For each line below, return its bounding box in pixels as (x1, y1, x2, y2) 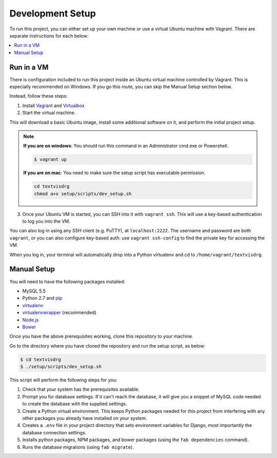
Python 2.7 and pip (22, 295, 63, 301)
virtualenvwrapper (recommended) (22, 309, 97, 316)
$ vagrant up (34, 157, 67, 162)
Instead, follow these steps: (9, 93, 68, 99)
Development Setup (9, 8, 96, 19)
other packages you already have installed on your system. (22, 415, 147, 421)
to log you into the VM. (22, 218, 71, 225)
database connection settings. (22, 429, 87, 435)
